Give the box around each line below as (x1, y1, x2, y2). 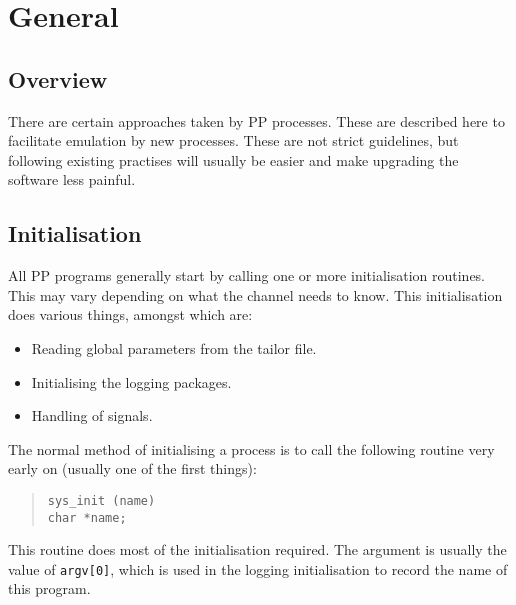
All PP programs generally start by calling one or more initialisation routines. (8, 265, 486, 286)
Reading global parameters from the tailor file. (31, 337, 317, 358)
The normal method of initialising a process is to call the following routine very (8, 438, 495, 459)
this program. (8, 578, 91, 599)
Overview (8, 63, 108, 94)
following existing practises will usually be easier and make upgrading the (8, 149, 459, 170)
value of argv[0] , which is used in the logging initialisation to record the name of (8, 558, 508, 579)
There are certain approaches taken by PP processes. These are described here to (8, 110, 505, 131)
